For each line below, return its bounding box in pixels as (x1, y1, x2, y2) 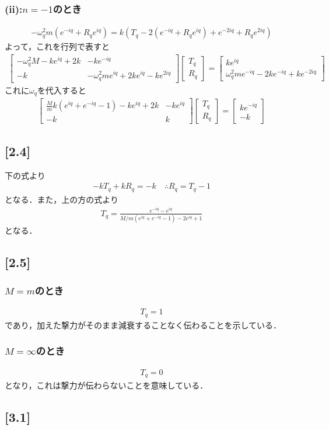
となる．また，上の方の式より (5, 193, 119, 205)
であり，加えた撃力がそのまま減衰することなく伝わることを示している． (5, 318, 282, 331)
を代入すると (37, 84, 86, 96)
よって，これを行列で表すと (5, 40, 110, 53)
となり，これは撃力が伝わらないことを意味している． (5, 379, 208, 391)
